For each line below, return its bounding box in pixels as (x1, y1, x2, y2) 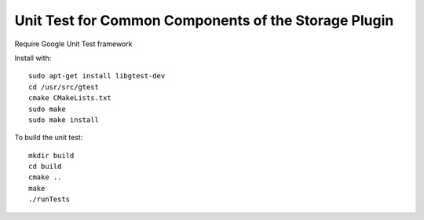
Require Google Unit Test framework (14, 39, 133, 49)
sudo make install (28, 115, 100, 124)
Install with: (14, 53, 52, 63)
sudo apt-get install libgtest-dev (28, 71, 166, 81)
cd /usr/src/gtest (28, 82, 100, 92)
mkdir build (28, 151, 75, 160)
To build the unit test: (14, 133, 83, 142)
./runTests (28, 195, 71, 204)
